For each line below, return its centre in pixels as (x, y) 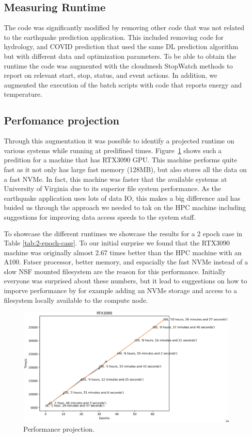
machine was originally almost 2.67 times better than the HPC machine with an (123, 252)
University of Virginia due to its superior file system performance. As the (112, 188)
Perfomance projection (62, 120)
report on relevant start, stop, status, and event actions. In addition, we (110, 75)
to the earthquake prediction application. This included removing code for (114, 37)
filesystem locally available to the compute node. (76, 300)
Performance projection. (59, 428)
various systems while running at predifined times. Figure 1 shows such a (113, 150)
